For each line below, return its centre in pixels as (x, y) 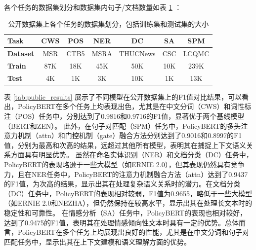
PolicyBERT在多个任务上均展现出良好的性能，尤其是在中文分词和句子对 (133, 232)
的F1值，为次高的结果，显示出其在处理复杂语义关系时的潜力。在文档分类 (122, 184)
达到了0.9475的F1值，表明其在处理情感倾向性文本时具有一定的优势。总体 (122, 222)
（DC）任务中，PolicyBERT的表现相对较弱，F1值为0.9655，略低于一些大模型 (128, 193)
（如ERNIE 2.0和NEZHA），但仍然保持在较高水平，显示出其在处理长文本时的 (128, 203)
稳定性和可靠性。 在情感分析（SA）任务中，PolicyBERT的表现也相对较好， (126, 212)
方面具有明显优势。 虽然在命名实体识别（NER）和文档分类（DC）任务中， (132, 155)
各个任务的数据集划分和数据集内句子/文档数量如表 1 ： (93, 7)
